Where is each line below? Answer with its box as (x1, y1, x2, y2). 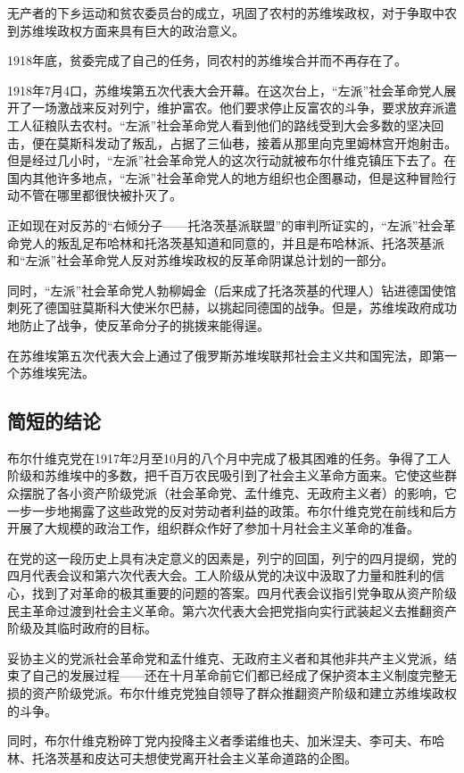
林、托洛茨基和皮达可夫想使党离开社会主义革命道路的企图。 (7, 748, 357, 767)
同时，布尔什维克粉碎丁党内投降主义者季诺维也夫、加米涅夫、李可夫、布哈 (7, 731, 444, 750)
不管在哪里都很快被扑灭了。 (19, 186, 182, 204)
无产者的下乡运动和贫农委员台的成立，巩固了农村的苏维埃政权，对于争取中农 (7, 4, 457, 21)
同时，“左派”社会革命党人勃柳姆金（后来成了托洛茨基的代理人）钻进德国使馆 (7, 280, 457, 299)
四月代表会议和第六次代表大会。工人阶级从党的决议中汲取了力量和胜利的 (7, 566, 432, 585)
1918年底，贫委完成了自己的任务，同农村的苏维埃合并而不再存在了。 (7, 51, 407, 70)
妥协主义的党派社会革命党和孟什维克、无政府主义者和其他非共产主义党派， (7, 648, 444, 667)
